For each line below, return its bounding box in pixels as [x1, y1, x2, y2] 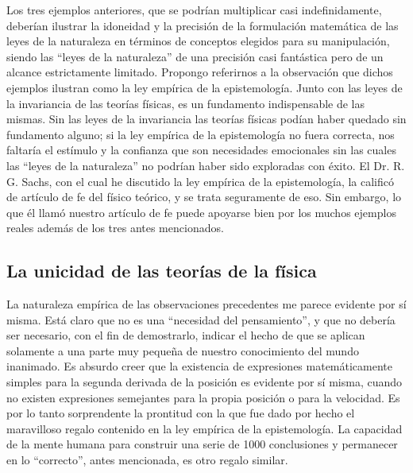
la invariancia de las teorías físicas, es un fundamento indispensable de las [6, 95, 365, 111]
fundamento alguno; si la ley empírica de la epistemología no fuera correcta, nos [6, 126, 395, 142]
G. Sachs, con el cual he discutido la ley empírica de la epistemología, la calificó [6, 173, 394, 189]
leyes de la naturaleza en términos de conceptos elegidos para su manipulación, [6, 33, 390, 49]
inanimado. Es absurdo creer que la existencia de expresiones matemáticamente [6, 358, 393, 374]
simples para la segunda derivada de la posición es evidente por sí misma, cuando [6, 374, 403, 390]
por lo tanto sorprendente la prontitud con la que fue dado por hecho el [6, 405, 355, 421]
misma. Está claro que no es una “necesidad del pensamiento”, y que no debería [6, 311, 396, 328]
